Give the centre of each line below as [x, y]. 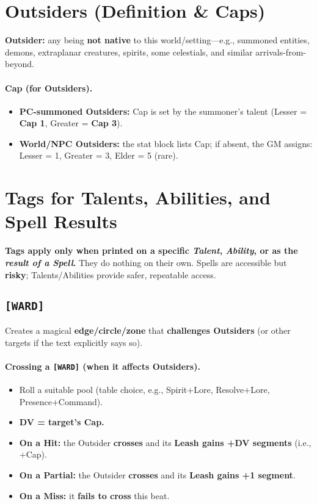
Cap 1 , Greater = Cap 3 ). [71, 123]
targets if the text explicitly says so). [74, 342]
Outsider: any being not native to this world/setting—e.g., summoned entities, [157, 40]
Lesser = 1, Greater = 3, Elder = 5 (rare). [99, 155]
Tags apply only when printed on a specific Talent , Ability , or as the [151, 250]
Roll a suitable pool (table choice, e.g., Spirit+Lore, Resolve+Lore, [144, 389]
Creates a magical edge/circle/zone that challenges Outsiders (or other [148, 330]
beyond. [20, 64]
